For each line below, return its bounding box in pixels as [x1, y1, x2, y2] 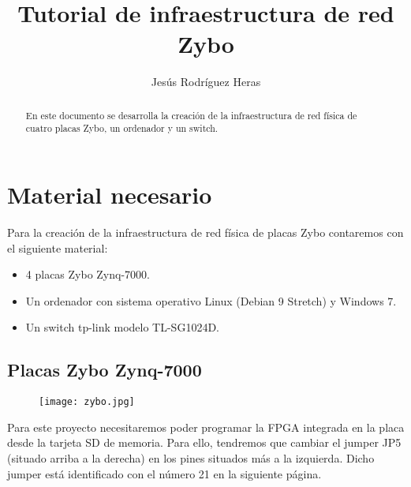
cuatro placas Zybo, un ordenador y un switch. [25, 122, 219, 135]
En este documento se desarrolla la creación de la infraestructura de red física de [25, 108, 357, 122]
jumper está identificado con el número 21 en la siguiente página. [7, 465, 322, 481]
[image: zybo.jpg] [39, 396, 135, 408]
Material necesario [7, 178, 212, 211]
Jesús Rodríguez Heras [151, 73, 261, 90]
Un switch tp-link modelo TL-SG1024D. [25, 319, 219, 335]
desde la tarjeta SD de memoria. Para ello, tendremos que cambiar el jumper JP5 [7, 434, 402, 451]
